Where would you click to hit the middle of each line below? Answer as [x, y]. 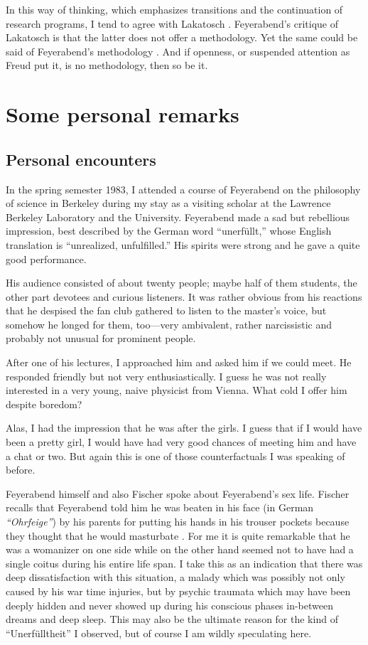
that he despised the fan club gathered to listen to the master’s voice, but [166, 310]
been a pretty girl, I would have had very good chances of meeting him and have [181, 442]
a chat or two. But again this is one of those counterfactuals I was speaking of [175, 455]
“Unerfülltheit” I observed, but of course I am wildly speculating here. [159, 633]
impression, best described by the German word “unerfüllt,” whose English [169, 231]
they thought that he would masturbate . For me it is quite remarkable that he [178, 535]
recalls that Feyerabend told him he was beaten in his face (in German [160, 507]
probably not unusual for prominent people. [101, 338]
